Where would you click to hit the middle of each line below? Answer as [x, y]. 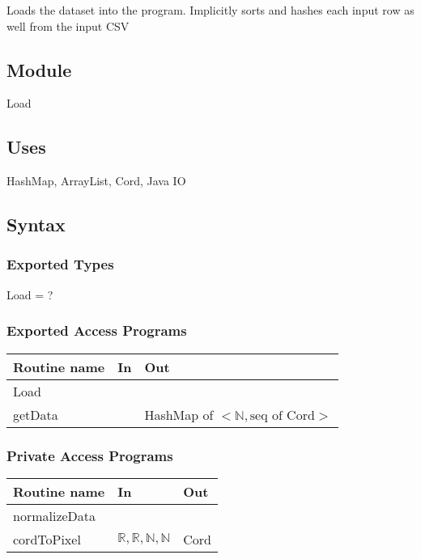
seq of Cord [282, 415]
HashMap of [179, 414]
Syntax [36, 224]
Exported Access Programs [97, 330]
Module [39, 69]
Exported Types [60, 264]
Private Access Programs [90, 455]
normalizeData [55, 515]
